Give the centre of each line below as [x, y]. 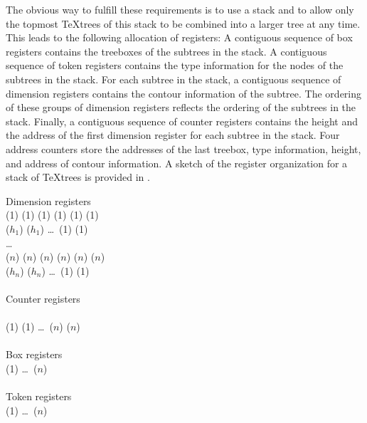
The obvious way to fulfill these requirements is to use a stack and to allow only [180, 9]
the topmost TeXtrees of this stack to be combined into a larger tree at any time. [183, 23]
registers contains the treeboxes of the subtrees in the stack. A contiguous [166, 51]
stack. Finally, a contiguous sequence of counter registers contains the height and [182, 121]
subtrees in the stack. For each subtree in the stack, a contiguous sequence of [174, 79]
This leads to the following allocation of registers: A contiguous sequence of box [179, 37]
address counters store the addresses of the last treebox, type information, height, [183, 148]
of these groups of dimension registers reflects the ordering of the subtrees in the [181, 107]
